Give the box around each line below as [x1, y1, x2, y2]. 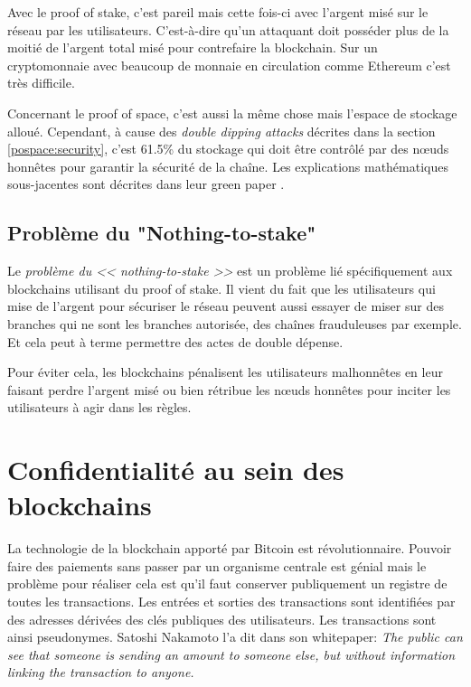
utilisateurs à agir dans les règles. [7, 398, 192, 417]
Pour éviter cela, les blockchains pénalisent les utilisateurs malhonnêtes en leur [7, 362, 443, 381]
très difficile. [7, 73, 75, 92]
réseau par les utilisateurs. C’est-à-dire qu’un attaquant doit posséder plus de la [7, 20, 449, 39]
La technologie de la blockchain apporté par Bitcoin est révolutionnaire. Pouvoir [7, 539, 452, 558]
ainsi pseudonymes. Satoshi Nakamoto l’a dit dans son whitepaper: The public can [7, 627, 463, 646]
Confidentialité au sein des [7, 451, 344, 488]
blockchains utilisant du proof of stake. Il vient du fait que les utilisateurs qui [7, 278, 436, 297]
